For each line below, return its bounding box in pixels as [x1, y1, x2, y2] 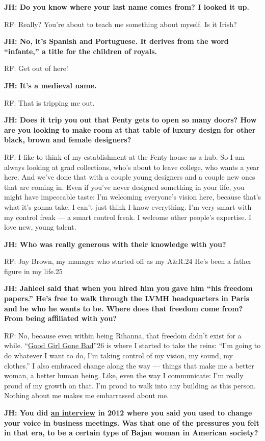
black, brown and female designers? [4, 134, 131, 145]
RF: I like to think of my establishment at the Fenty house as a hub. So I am [4, 151, 245, 162]
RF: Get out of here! [4, 63, 68, 73]
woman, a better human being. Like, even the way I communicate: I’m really [4, 370, 244, 381]
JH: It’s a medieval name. [4, 80, 97, 90]
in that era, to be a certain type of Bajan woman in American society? [4, 427, 258, 438]
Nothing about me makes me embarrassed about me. [4, 390, 169, 401]
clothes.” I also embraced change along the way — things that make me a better [4, 360, 254, 371]
